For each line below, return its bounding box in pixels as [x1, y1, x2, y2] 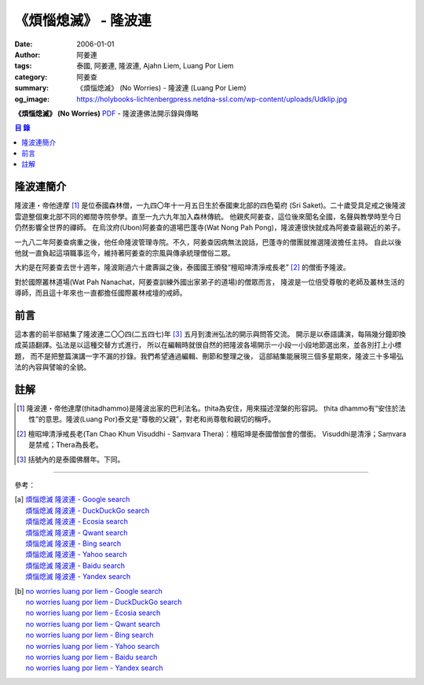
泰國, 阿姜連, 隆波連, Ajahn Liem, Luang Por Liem [76, 61, 235, 71]
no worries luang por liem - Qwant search [25, 619, 161, 628]
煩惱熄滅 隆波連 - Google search [25, 495, 130, 504]
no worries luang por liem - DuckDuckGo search [25, 597, 182, 606]
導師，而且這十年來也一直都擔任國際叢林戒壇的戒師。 [14, 288, 187, 298]
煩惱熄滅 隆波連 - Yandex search [25, 572, 131, 581]
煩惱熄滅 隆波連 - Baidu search [25, 561, 126, 570]
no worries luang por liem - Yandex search [25, 663, 164, 672]
